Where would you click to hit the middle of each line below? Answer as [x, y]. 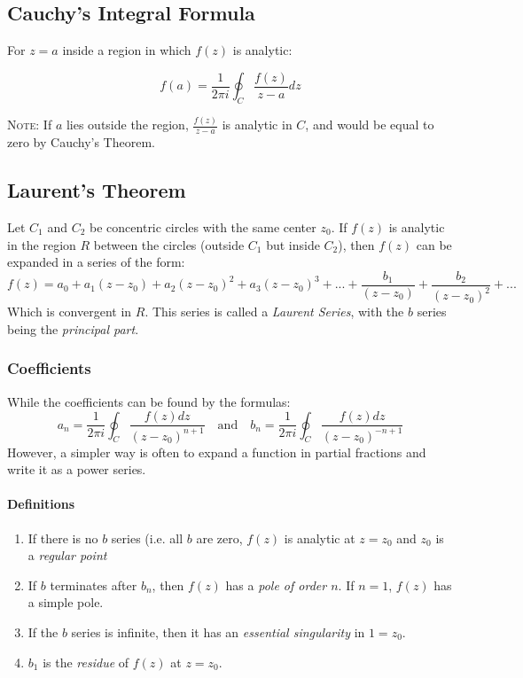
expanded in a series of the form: [96, 262]
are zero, [219, 538]
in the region [42, 244]
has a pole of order [276, 584]
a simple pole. [66, 602]
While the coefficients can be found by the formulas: [149, 401]
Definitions [41, 504]
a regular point [67, 555]
